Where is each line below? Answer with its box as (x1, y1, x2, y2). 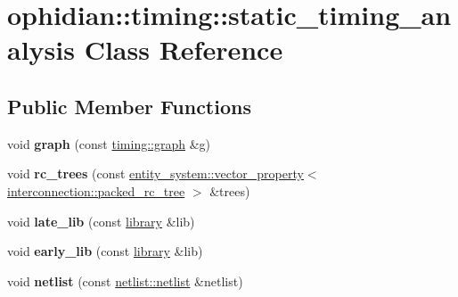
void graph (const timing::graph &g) (7, 134, 211, 153)
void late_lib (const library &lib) (7, 211, 195, 230)
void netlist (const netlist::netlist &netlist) (7, 271, 243, 290)
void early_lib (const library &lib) (7, 242, 203, 260)
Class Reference (84, 31, 283, 68)
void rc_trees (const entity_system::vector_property (7, 164, 304, 183)
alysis (7, 31, 75, 68)
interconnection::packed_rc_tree (7, 181, 185, 200)
